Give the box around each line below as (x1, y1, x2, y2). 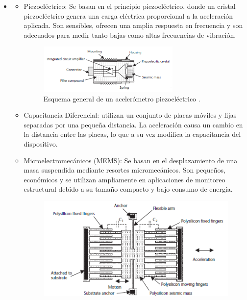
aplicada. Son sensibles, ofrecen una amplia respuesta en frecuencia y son (24, 20, 243, 30)
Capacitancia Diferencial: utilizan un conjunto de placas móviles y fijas (24, 110, 237, 120)
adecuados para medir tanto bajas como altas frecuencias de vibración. (24, 29, 236, 40)
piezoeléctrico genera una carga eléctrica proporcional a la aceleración (24, 10, 233, 21)
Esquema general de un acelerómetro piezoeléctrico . (43, 93, 200, 103)
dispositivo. (24, 138, 58, 149)
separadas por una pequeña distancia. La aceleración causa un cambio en (24, 119, 243, 129)
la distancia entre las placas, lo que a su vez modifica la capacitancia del (24, 129, 241, 139)
